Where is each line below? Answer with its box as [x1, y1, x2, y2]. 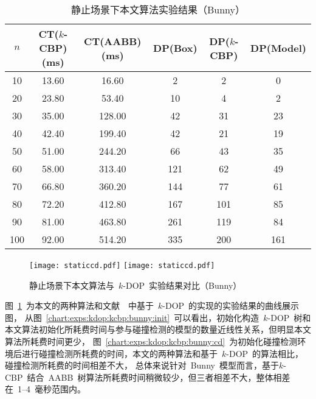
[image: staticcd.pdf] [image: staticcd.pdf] [29, 261, 215, 270]
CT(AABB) [84, 34, 142, 48]
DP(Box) [153, 41, 197, 55]
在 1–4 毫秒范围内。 [5, 383, 86, 395]
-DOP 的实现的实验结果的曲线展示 [162, 299, 300, 312]
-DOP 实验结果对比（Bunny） [123, 278, 242, 291]
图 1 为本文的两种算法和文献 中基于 [5, 299, 154, 312]
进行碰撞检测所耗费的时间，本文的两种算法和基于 [21, 347, 218, 359]
